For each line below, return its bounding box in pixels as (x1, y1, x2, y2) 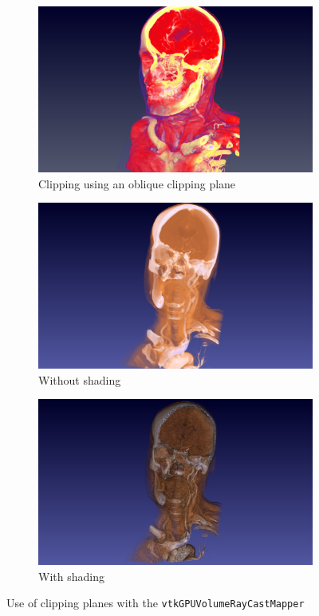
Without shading (38, 371, 121, 388)
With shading (38, 567, 104, 584)
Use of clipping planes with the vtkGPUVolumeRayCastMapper (6, 594, 305, 611)
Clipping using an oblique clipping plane (38, 175, 236, 192)
